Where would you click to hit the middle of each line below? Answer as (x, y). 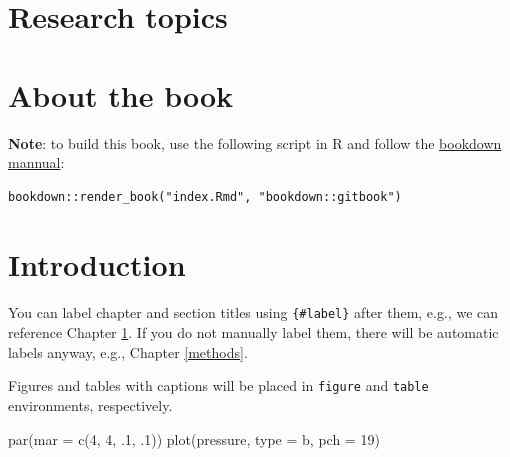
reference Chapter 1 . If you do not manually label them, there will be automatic (253, 332)
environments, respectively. (90, 404)
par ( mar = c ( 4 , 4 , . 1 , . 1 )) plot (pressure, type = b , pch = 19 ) (194, 438)
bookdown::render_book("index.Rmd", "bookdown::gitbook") (205, 196)
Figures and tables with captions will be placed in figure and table (218, 385)
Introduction (97, 264)
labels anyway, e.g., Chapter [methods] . (128, 351)
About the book (121, 94)
